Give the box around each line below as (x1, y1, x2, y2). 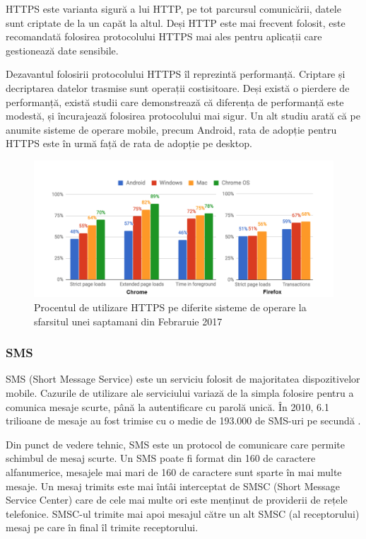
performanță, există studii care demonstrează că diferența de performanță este (6, 94, 344, 109)
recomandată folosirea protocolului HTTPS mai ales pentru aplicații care (6, 29, 322, 44)
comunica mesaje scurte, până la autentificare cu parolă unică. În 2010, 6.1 (6, 399, 329, 414)
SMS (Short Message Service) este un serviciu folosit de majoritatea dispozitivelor (6, 371, 360, 386)
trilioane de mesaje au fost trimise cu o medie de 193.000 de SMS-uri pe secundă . (6, 413, 361, 428)
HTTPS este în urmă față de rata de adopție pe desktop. (6, 136, 252, 151)
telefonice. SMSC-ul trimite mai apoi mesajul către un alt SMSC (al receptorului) (6, 506, 360, 521)
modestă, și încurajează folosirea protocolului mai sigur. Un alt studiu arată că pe (6, 108, 360, 123)
